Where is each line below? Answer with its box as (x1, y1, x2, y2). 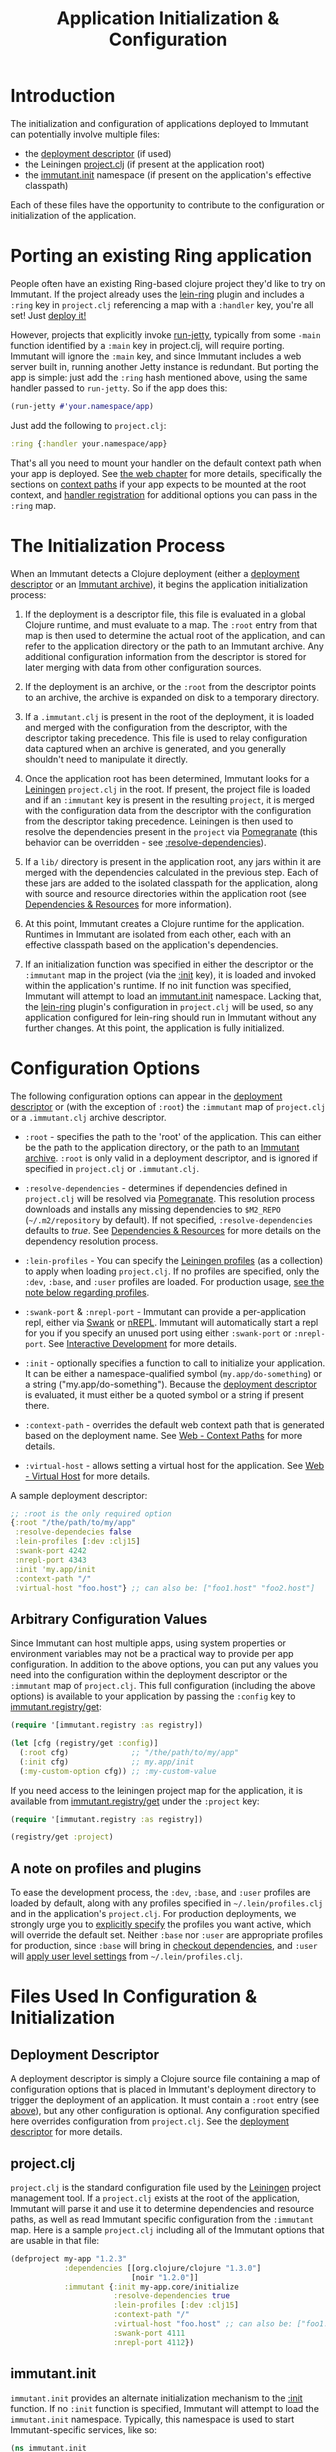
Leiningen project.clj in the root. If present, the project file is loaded (24, 783, 311, 795)
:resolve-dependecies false (14, 1527, 132, 1537)
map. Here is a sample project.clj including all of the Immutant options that (10, 2223, 325, 2236)
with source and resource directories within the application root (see (24, 887, 307, 899)
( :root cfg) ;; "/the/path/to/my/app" (19, 1747, 240, 1757)
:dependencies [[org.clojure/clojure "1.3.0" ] (63, 2263, 262, 2273)
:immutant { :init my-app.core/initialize (63, 2282, 240, 2292)
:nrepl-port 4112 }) (113, 2337, 195, 2347)
